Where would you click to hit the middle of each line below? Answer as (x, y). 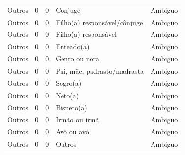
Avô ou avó (72, 132)
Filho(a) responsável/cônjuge (99, 22)
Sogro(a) (69, 83)
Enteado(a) (73, 46)
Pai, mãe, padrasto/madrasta (100, 70)
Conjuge (68, 10)
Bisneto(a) (71, 107)
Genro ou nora (77, 59)
